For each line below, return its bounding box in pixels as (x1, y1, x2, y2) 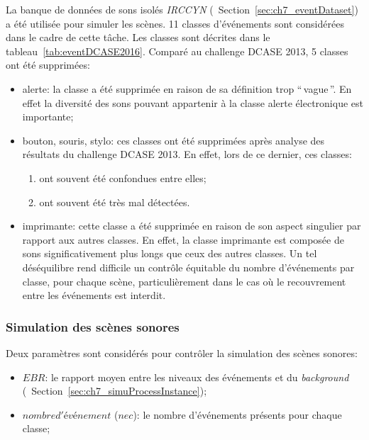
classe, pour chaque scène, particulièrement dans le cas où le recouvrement (22, 273, 346, 288)
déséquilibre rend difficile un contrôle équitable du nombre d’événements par (22, 259, 355, 274)
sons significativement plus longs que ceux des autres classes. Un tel (22, 246, 317, 261)
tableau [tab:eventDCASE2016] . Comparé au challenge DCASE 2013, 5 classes (6, 43, 348, 58)
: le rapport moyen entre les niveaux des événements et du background (45, 369, 349, 384)
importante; (22, 109, 74, 124)
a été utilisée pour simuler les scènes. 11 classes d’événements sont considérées (6, 16, 344, 30)
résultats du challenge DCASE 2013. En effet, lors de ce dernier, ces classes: (22, 147, 352, 162)
